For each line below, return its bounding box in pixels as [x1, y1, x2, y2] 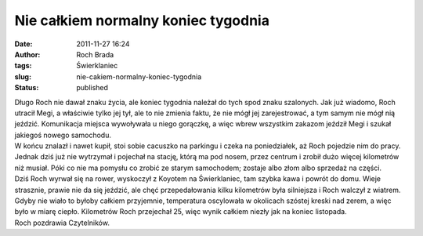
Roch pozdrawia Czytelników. [14, 218, 110, 227]
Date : [14, 39, 33, 49]
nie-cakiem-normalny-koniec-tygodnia [76, 71, 202, 82]
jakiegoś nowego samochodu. [14, 130, 111, 140]
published [76, 83, 109, 93]
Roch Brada [76, 49, 114, 59]
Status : [14, 83, 39, 93]
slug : [14, 71, 31, 82]
